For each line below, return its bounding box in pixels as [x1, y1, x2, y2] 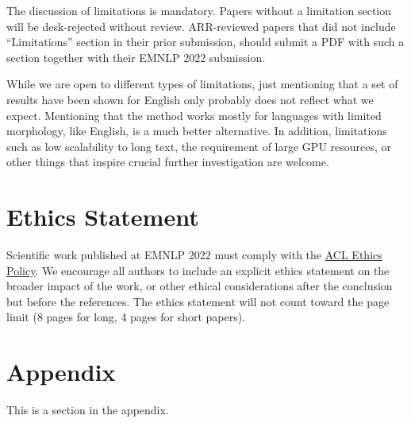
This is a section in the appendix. [6, 402, 169, 418]
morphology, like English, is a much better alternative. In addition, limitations [6, 122, 387, 139]
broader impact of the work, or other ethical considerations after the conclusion [6, 277, 393, 294]
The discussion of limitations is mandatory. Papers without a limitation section [6, 2, 392, 18]
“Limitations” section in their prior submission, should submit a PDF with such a [6, 33, 405, 50]
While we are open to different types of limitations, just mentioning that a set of [6, 76, 398, 92]
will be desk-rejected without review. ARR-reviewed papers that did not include [6, 17, 396, 34]
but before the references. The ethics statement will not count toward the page [6, 293, 390, 309]
